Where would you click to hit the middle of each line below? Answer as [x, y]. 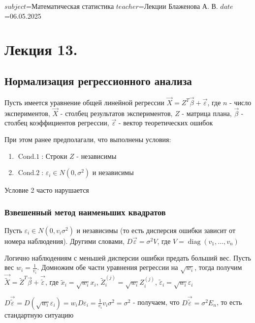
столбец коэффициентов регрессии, [57, 123]
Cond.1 [29, 157]
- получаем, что [156, 302]
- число [240, 102]
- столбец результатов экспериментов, [116, 113]
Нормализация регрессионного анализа [98, 80]
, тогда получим [218, 267]
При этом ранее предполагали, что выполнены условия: [88, 139]
